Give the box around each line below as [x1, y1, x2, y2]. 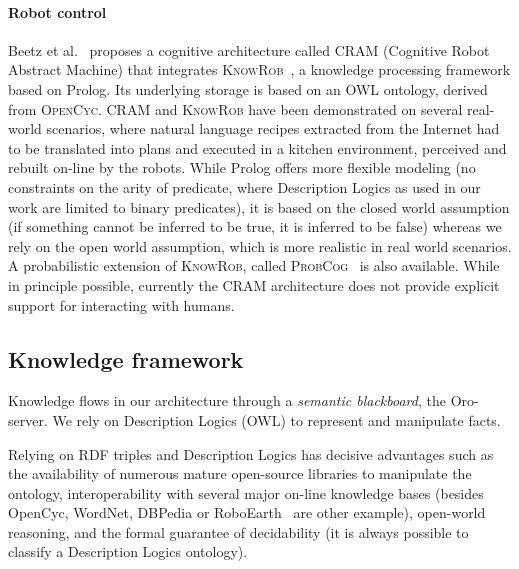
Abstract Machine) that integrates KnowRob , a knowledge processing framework [8, 59, 511, 80]
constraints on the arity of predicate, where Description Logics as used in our [8, 176, 481, 197]
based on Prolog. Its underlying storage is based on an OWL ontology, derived [8, 78, 488, 99]
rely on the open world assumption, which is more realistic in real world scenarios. [8, 235, 512, 256]
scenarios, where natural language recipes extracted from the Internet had [46, 118, 500, 139]
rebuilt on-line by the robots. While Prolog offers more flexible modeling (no [8, 157, 476, 178]
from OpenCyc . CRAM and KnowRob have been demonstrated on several [8, 98, 463, 119]
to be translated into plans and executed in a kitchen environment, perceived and [8, 137, 507, 158]
